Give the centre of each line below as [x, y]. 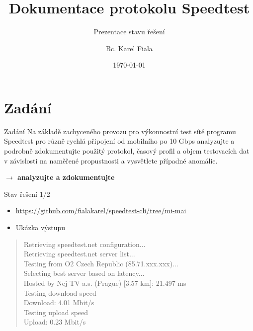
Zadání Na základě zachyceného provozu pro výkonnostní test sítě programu [120, 131]
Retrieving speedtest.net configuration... [84, 244]
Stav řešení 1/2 [27, 194]
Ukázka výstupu [41, 227]
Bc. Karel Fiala [129, 48]
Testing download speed [60, 292]
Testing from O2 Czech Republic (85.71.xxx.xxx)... [101, 263]
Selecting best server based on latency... [84, 273]
